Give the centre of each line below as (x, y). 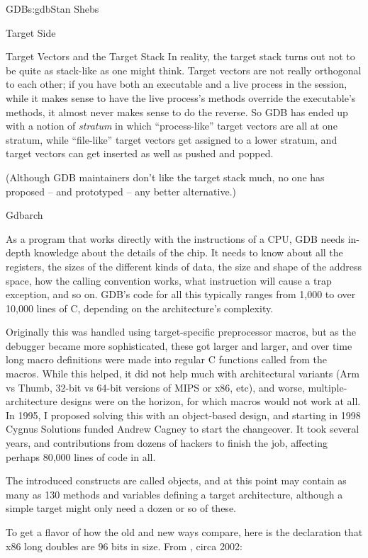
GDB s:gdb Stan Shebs (52, 8)
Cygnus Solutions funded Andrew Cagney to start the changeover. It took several (183, 429)
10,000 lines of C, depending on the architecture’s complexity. (140, 308)
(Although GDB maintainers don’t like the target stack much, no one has (165, 177)
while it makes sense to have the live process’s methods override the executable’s (181, 97)
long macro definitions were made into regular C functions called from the (167, 359)
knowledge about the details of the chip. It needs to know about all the (188, 252)
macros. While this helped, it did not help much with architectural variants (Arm (183, 374)
